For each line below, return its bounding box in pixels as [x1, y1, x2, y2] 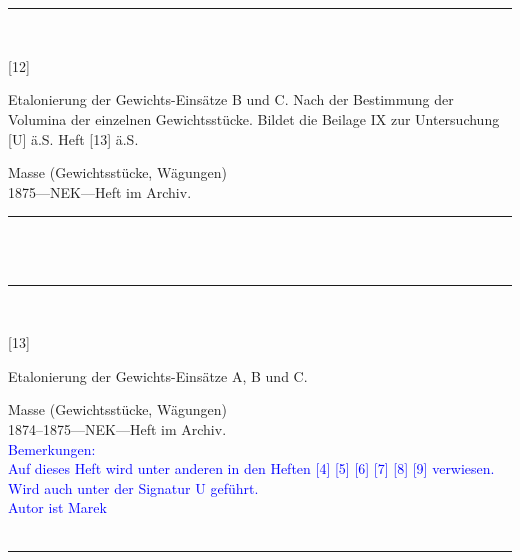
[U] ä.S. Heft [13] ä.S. [8, 128, 139, 149]
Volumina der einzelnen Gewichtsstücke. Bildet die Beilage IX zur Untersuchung [8, 108, 500, 129]
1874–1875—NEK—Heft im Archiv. [8, 418, 227, 439]
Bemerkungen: [8, 438, 96, 459]
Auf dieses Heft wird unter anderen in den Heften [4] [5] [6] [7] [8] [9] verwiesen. [8, 458, 495, 479]
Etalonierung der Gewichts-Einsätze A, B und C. [8, 365, 308, 386]
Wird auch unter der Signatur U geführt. [8, 477, 259, 498]
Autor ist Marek [8, 497, 107, 518]
